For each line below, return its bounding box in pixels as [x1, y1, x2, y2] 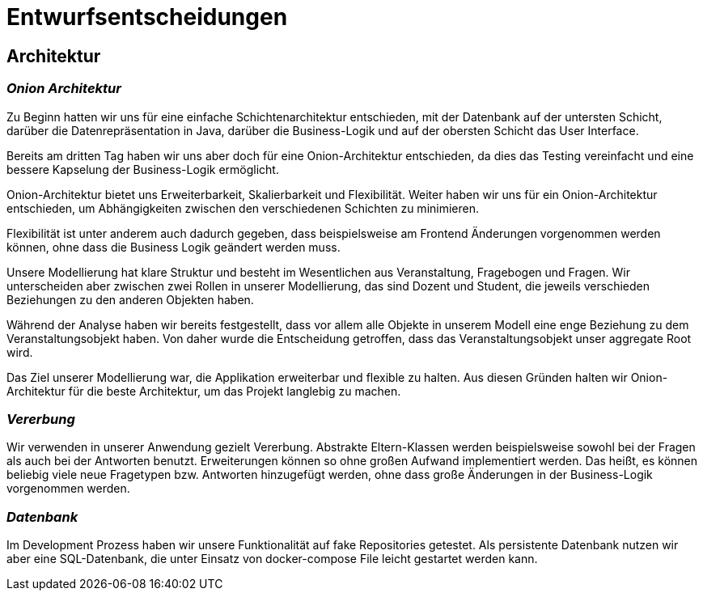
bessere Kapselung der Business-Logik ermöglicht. [6, 162, 279, 176]
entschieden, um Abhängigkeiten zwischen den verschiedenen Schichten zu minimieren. [6, 201, 480, 215]
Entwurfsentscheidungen [6, 3, 288, 31]
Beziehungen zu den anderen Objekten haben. [6, 292, 254, 307]
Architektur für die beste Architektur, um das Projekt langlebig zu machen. [6, 383, 401, 398]
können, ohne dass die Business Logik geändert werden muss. [6, 239, 341, 254]
